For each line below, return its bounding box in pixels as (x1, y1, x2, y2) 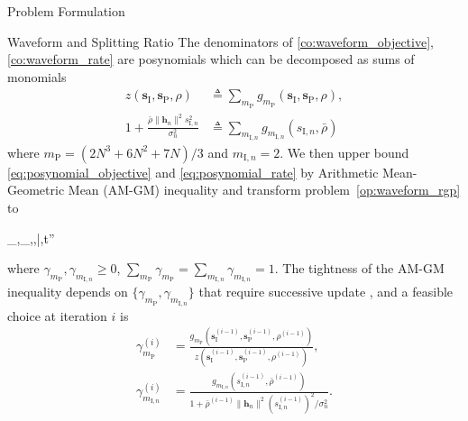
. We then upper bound (280, 142, 409, 161)
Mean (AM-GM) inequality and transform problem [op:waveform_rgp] (68, 180, 461, 199)
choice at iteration (7, 306, 107, 325)
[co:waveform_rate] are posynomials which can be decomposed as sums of (7, 50, 415, 69)
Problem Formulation (7, 2, 125, 20)
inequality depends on (7, 282, 128, 301)
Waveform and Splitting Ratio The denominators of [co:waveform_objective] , (7, 32, 434, 50)
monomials (7, 67, 67, 86)
